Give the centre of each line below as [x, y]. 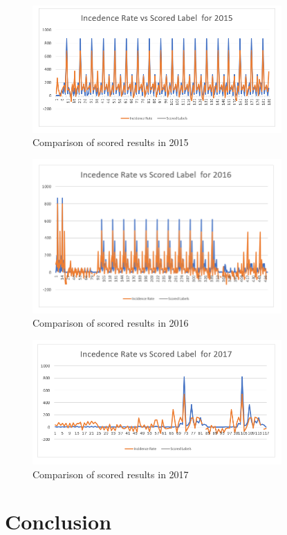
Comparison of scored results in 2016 [111, 323]
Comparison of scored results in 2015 [111, 142]
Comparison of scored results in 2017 [111, 474]
